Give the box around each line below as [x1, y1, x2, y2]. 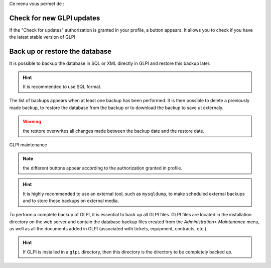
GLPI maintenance [9, 141, 47, 148]
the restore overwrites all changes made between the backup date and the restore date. [23, 128, 205, 134]
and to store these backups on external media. [23, 198, 119, 204]
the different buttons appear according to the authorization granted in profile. [23, 165, 183, 171]
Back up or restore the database [9, 47, 112, 56]
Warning [23, 119, 41, 125]
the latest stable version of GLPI [9, 34, 75, 40]
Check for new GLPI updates [9, 14, 100, 22]
